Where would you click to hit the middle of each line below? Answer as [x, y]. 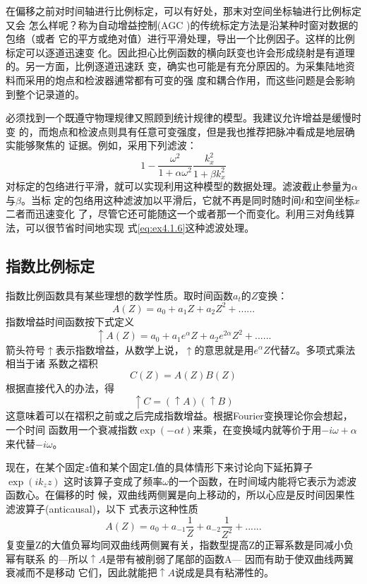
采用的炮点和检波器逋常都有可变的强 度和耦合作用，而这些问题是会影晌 [190, 79]
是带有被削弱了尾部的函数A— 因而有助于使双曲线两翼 [230, 558]
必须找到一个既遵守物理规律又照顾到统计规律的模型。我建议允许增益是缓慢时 [183, 118]
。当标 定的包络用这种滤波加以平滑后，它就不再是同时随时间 [161, 199]
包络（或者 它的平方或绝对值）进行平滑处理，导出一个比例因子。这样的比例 [180, 38]
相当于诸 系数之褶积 [52, 363]
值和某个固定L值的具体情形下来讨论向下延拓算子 [201, 467]
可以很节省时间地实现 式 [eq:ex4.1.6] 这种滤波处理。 [140, 228]
